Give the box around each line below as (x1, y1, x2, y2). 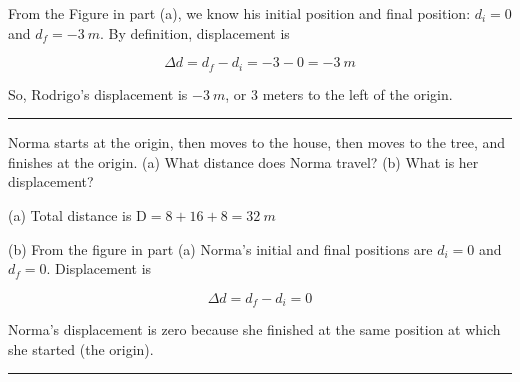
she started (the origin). (8, 338, 154, 359)
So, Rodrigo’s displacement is (8, 83, 188, 104)
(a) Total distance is (8, 205, 132, 226)
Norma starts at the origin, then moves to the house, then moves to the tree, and (8, 132, 506, 153)
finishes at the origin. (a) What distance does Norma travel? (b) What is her (8, 151, 479, 172)
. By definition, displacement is (100, 22, 290, 43)
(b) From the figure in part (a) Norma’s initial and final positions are (8, 238, 433, 259)
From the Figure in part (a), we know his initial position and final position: (8, 3, 471, 23)
